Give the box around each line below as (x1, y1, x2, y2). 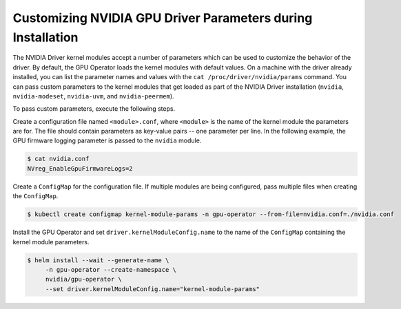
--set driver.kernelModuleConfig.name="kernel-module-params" (45, 285, 260, 292)
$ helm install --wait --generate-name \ (27, 256, 169, 264)
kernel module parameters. (12, 237, 90, 246)
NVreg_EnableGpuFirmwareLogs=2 (27, 164, 134, 172)
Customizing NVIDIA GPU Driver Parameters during (12, 10, 313, 25)
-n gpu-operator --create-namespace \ (45, 266, 177, 273)
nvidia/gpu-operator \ (45, 275, 122, 284)
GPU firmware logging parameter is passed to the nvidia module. (12, 136, 202, 145)
